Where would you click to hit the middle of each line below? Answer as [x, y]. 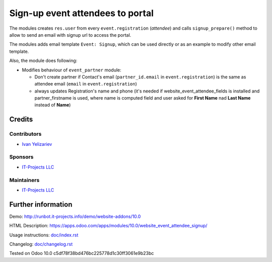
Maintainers [24, 180]
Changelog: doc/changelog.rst [41, 244]
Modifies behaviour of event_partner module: [72, 70]
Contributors [25, 134]
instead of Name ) [53, 105]
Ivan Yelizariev [37, 144]
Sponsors [21, 157]
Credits [21, 119]
